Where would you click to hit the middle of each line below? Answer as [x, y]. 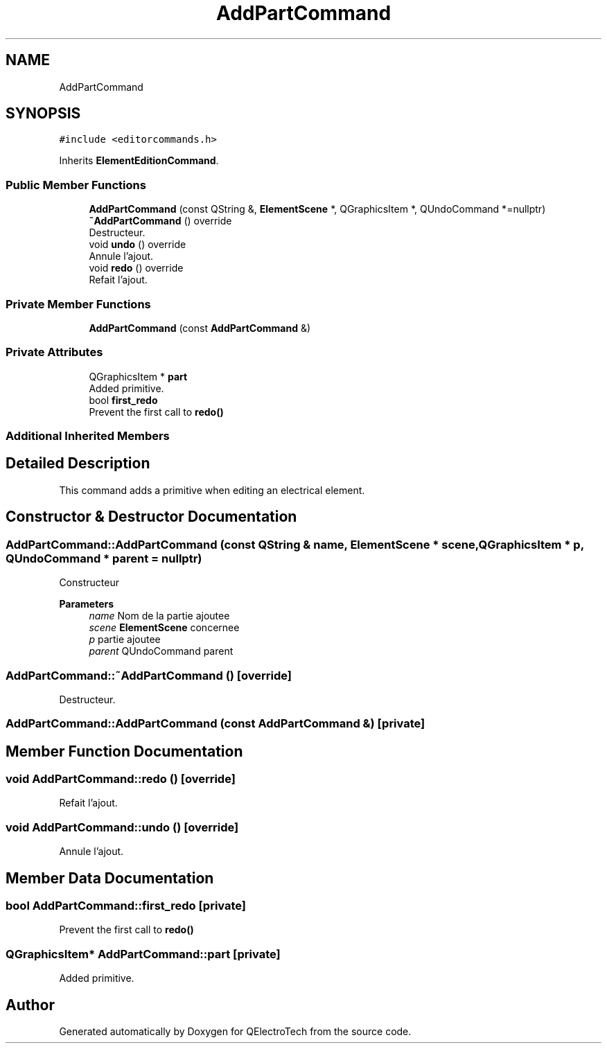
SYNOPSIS [43, 114]
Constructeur [89, 583]
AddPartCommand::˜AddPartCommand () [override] [149, 675]
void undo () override [138, 245]
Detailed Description [78, 464]
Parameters [87, 604]
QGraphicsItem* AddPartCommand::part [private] [143, 954]
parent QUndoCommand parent [161, 651]
